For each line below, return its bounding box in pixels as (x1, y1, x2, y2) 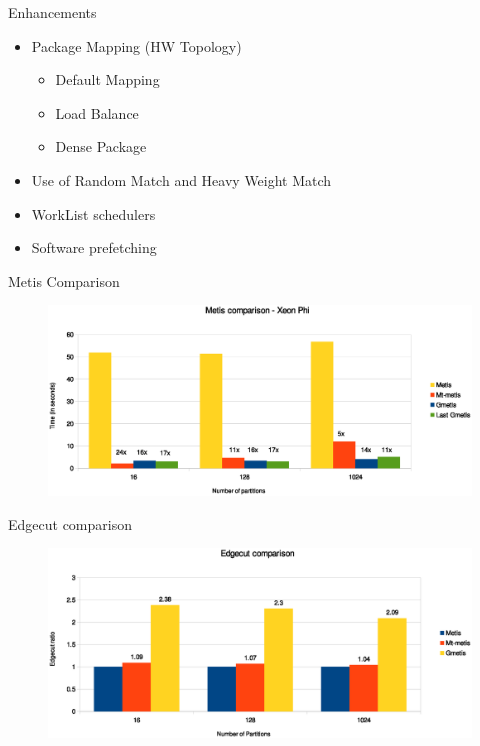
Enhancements (8, 2, 97, 22)
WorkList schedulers (31, 203, 156, 224)
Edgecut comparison (8, 513, 132, 534)
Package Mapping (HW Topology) (31, 35, 242, 56)
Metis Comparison (8, 270, 120, 291)
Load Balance (55, 102, 139, 123)
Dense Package (55, 136, 147, 157)
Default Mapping (55, 69, 160, 90)
